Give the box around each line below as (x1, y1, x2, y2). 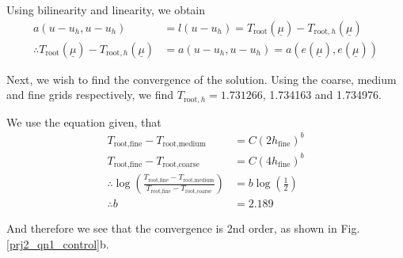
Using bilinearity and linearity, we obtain (6, 2, 206, 17)
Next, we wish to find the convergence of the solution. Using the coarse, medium (6, 70, 397, 87)
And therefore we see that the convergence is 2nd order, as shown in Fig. (6, 220, 360, 237)
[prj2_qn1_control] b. (6, 235, 109, 252)
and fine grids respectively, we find (6, 86, 174, 103)
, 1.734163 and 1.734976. (262, 86, 382, 103)
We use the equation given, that (6, 113, 162, 130)
